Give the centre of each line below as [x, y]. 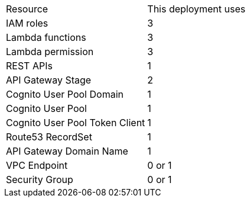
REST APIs [29, 66]
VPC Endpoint [37, 165]
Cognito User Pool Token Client [76, 123]
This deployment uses [197, 9]
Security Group [40, 179]
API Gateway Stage [49, 80]
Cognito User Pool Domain [65, 94]
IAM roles [27, 23]
